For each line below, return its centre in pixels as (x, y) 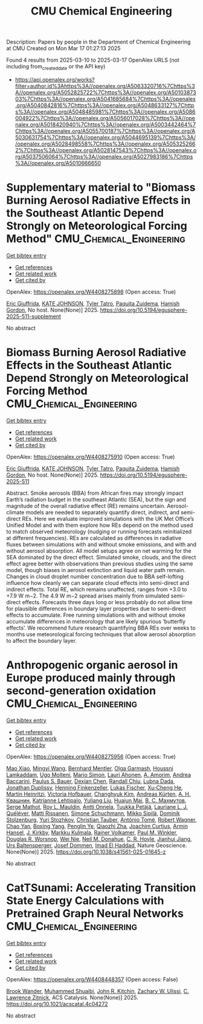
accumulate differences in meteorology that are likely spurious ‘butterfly (96, 621)
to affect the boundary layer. (42, 640)
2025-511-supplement (34, 316)
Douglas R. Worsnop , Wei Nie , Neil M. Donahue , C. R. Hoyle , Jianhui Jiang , (99, 839)
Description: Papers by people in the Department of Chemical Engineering (98, 42)
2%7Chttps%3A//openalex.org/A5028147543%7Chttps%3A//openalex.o (106, 150)
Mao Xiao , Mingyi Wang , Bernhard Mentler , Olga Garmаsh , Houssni (90, 768)
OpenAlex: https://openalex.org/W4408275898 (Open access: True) (91, 292)
